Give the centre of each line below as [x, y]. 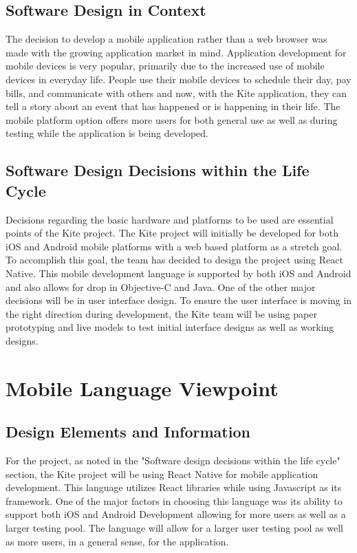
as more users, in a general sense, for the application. [117, 541]
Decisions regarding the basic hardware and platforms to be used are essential [170, 219]
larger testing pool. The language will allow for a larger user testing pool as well [174, 528]
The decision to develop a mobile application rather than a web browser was [166, 39]
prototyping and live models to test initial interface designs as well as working [170, 327]
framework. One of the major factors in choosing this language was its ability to [174, 500]
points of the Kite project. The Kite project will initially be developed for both [172, 233]
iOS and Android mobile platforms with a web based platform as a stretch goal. [174, 246]
